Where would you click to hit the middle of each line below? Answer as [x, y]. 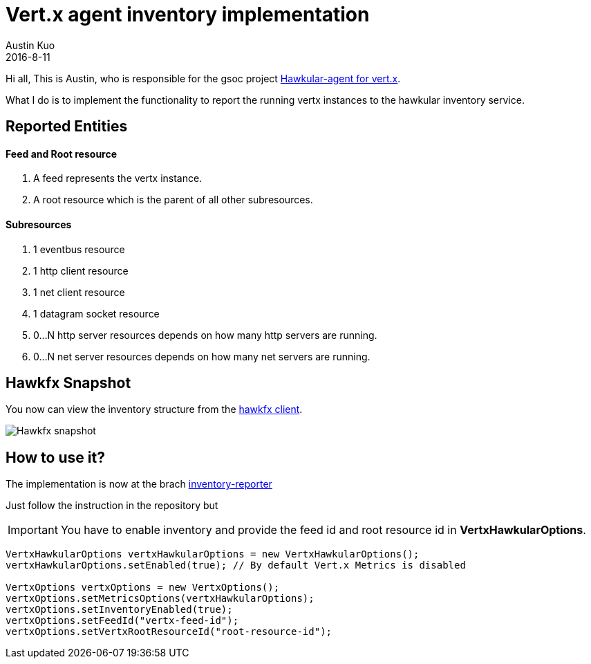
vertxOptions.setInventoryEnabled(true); [119, 610]
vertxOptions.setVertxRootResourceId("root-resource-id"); [169, 632]
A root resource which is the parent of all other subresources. [173, 200]
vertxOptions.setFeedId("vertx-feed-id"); [122, 621]
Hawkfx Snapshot [68, 383]
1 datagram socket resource [96, 313]
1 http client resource [81, 270]
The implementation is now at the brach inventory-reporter [139, 484]
